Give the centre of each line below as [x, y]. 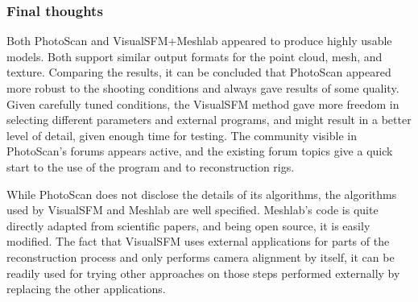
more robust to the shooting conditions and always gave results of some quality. [203, 88]
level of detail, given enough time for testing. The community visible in [182, 135]
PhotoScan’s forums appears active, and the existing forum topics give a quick [200, 151]
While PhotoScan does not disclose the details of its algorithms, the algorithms [202, 194]
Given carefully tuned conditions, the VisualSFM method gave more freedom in [203, 103]
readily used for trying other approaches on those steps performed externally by [203, 273]
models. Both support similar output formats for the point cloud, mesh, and [195, 56]
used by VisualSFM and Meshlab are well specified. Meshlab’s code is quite [192, 210]
